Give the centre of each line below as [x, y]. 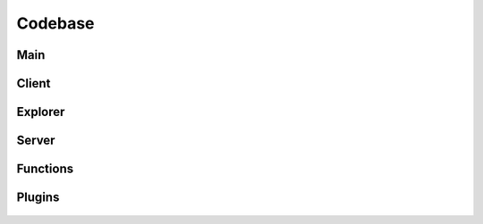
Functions [45, 169]
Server [36, 141]
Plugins [38, 198]
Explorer [41, 112]
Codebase [55, 23]
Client [34, 83]
